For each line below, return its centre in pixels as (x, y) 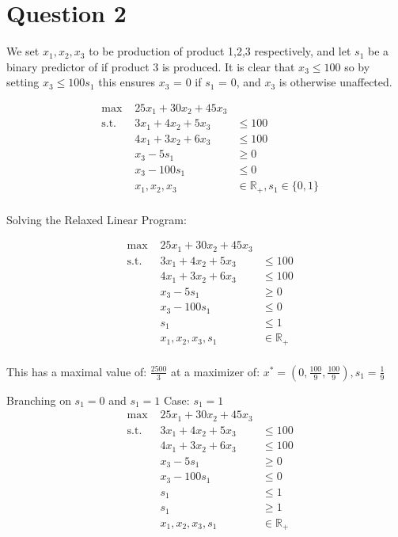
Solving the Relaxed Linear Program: (97, 219)
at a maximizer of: (216, 371)
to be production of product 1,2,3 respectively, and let (220, 51)
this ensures (127, 82)
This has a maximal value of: (77, 371)
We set (23, 51)
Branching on (39, 400)
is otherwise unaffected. (335, 82)
